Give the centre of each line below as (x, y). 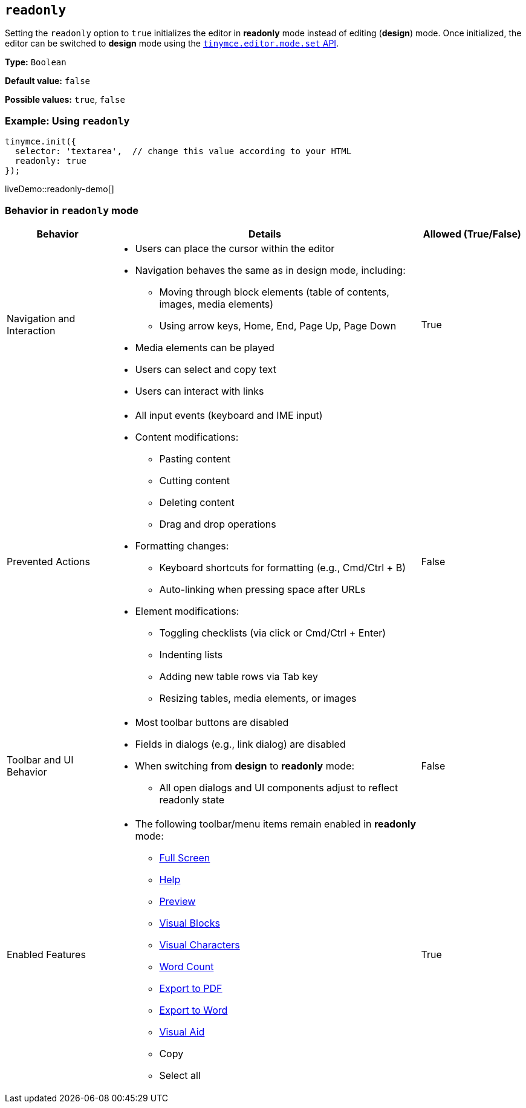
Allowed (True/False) (472, 234)
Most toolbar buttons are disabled (212, 722)
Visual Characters (200, 944)
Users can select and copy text (206, 369)
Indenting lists (191, 654)
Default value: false (48, 81)
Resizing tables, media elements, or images (258, 698)
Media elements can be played (205, 347)
